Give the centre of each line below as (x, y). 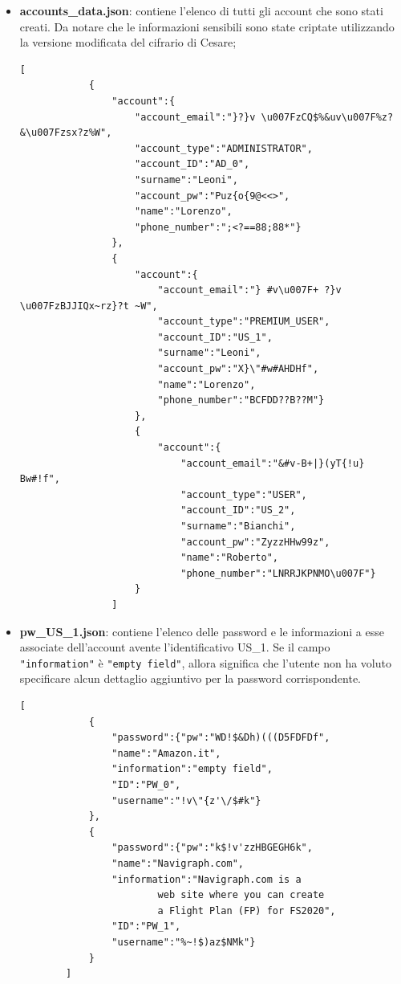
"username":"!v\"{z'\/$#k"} (186, 800)
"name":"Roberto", (229, 558)
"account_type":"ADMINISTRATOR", (223, 148)
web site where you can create (241, 895)
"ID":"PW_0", (146, 784)
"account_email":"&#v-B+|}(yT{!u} (273, 463)
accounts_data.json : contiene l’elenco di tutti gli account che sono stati (201, 10)
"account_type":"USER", (244, 494)
